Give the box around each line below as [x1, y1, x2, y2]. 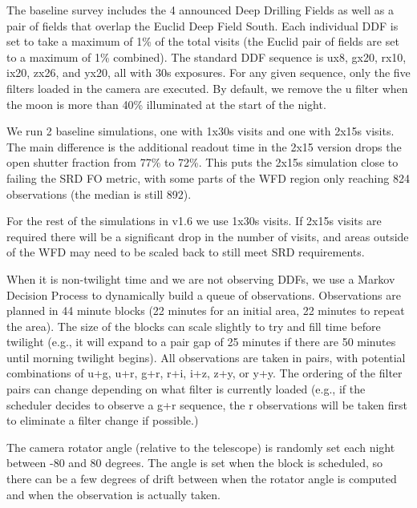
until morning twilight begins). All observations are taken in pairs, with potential [6, 349, 406, 365]
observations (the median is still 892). [6, 185, 192, 202]
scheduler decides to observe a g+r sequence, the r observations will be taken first [6, 396, 408, 413]
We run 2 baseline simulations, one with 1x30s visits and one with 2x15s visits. [6, 123, 395, 139]
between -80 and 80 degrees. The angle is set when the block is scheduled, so [6, 454, 383, 471]
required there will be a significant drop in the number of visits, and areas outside [6, 228, 409, 244]
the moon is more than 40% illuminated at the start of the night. [6, 95, 326, 112]
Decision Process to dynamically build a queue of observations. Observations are [6, 286, 401, 303]
